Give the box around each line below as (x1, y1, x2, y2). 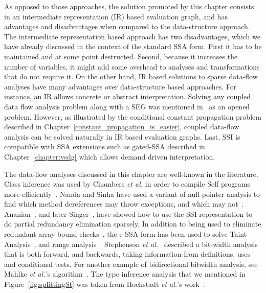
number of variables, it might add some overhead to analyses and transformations (4, 61, 260, 72)
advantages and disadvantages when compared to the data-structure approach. (4, 21, 250, 32)
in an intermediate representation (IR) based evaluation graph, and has (4, 11, 228, 21)
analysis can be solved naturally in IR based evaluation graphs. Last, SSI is (4, 131, 240, 142)
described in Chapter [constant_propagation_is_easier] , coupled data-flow (4, 121, 239, 132)
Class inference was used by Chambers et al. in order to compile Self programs (4, 178, 250, 189)
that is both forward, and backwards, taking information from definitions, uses (4, 249, 250, 259)
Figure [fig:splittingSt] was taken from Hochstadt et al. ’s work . (4, 279, 205, 289)
